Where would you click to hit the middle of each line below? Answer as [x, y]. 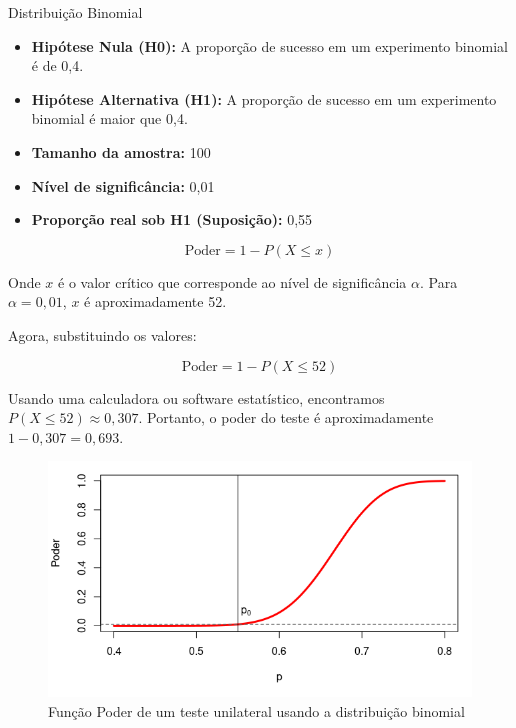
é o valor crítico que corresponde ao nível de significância [232, 281]
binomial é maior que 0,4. [109, 118]
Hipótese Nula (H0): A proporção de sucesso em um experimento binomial [269, 45]
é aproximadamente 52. [155, 301]
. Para [439, 281]
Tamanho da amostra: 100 [121, 151]
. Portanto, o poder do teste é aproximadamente [286, 417]
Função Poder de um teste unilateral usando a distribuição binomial [256, 710]
